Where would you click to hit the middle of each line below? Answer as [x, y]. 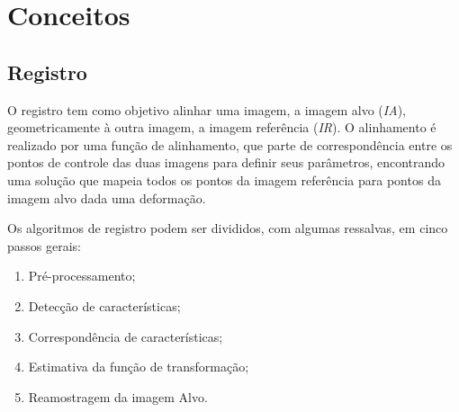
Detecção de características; [104, 305]
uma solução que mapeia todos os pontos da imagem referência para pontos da [224, 179]
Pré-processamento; [82, 276]
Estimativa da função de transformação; [139, 367]
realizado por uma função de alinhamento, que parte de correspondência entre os [230, 144]
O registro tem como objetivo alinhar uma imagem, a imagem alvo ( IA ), [207, 109]
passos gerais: [44, 245]
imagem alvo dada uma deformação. [107, 197]
